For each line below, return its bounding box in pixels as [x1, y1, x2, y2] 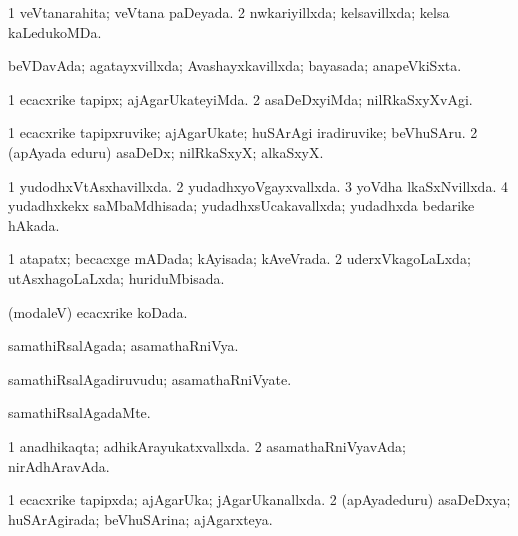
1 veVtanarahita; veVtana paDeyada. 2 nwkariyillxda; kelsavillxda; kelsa [8, 2, 450, 22]
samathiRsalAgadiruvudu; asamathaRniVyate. [8, 368, 292, 389]
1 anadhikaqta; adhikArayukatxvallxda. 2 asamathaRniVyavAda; [8, 435, 406, 456]
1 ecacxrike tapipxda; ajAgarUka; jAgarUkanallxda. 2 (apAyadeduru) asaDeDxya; [8, 489, 511, 510]
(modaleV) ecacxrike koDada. [8, 301, 188, 322]
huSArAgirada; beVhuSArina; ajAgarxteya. [8, 508, 273, 529]
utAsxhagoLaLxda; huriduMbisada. [8, 267, 225, 288]
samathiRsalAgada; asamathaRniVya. [8, 335, 239, 356]
